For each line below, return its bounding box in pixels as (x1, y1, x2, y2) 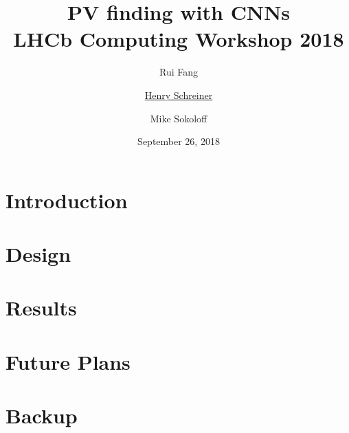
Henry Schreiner (144, 87, 213, 102)
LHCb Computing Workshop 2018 (13, 25, 344, 53)
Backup (5, 401, 78, 430)
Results (5, 293, 77, 322)
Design (5, 240, 71, 268)
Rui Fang (159, 65, 198, 79)
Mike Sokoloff (150, 111, 207, 125)
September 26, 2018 (137, 134, 220, 148)
